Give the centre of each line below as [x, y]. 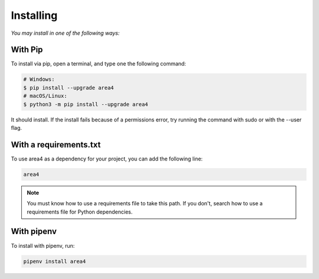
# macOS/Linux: [45, 96]
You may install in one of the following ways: [65, 33]
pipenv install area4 [55, 261]
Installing [34, 15]
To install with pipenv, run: [43, 245]
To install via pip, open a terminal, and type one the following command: [98, 64]
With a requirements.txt [56, 145]
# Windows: [39, 79]
